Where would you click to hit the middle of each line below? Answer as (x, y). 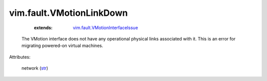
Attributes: (20, 57)
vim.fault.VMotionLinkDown (68, 13)
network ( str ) (35, 68)
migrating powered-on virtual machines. (62, 46)
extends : (43, 28)
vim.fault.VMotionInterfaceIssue (106, 28)
